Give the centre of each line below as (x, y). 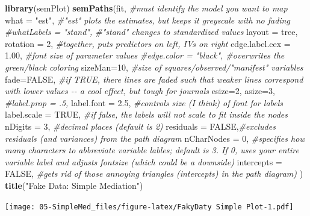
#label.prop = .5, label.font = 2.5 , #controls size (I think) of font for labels (144, 102)
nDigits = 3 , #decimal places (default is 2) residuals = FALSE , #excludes (140, 126)
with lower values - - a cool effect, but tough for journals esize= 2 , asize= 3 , (140, 91)
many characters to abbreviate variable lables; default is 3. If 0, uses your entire (152, 150)
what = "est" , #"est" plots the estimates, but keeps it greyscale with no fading (147, 20)
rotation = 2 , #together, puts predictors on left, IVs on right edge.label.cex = (148, 43)
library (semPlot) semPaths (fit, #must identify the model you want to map (146, 8)
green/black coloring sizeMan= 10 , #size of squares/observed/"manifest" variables (154, 67)
